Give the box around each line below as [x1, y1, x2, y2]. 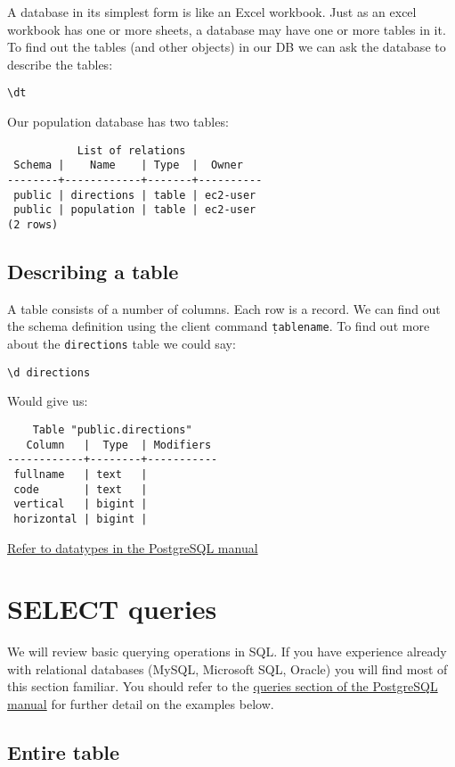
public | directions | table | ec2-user [13, 188, 256, 202]
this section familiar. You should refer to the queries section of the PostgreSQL [7, 677, 438, 696]
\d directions [7, 366, 91, 379]
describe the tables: [7, 54, 113, 73]
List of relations [77, 144, 186, 157]
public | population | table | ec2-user [13, 203, 256, 217]
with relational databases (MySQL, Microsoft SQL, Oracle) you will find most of [7, 659, 448, 678]
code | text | [13, 482, 148, 496]
